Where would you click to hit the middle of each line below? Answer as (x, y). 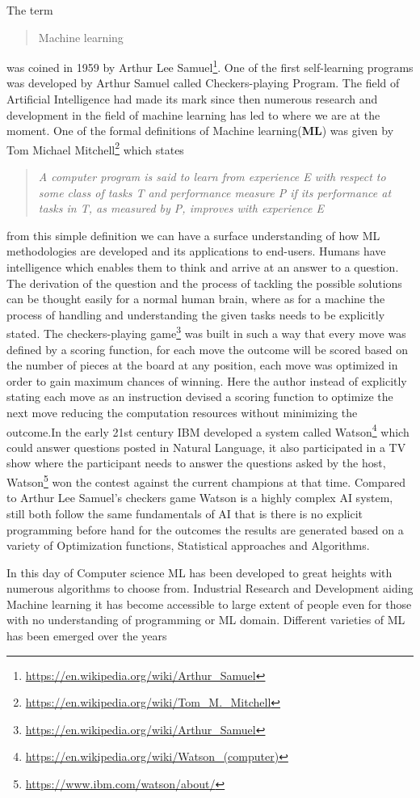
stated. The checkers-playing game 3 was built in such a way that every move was (206, 332)
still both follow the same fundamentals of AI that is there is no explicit (185, 513)
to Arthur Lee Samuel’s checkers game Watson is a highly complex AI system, (200, 498)
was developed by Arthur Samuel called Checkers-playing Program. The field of (203, 83)
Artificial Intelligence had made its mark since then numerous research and (192, 99)
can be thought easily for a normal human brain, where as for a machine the (196, 299)
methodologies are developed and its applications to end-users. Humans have (196, 251)
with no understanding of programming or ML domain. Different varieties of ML (206, 620)
